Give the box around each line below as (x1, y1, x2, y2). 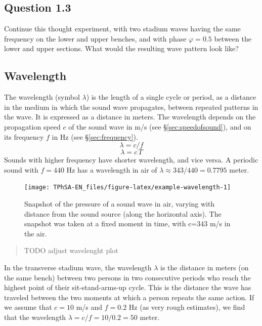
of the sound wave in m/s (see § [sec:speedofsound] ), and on (68, 121, 251, 132)
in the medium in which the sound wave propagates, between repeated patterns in (4, 101, 258, 112)
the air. (24, 228, 47, 238)
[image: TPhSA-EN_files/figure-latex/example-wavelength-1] (24, 184, 231, 191)
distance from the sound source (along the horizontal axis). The (24, 208, 222, 219)
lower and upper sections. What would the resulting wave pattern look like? (4, 43, 239, 54)
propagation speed (4, 121, 61, 132)
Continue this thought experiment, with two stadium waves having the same (4, 23, 241, 34)
